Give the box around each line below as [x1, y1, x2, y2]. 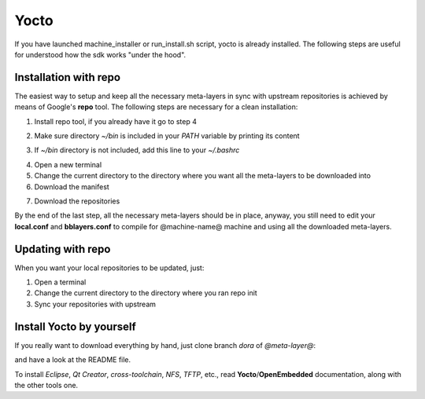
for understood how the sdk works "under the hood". [14, 49, 187, 59]
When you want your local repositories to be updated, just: [14, 263, 205, 273]
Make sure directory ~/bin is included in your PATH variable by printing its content [34, 131, 300, 141]
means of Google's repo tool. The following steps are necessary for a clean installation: [14, 102, 298, 112]
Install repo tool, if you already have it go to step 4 [34, 116, 197, 126]
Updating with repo [14, 242, 111, 255]
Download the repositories [34, 196, 120, 206]
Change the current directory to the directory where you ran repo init [34, 288, 257, 298]
